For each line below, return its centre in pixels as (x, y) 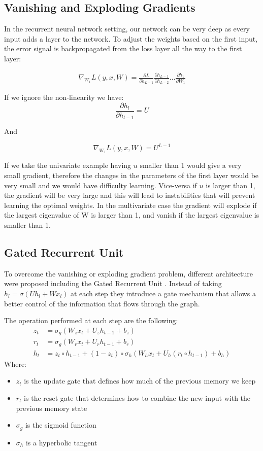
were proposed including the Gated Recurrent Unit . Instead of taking (113, 283)
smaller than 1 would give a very (191, 165)
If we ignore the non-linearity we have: (64, 97)
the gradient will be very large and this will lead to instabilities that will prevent (130, 195)
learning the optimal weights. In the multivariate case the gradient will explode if (130, 205)
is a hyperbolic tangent (61, 442)
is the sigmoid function (61, 425)
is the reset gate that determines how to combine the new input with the (137, 397)
